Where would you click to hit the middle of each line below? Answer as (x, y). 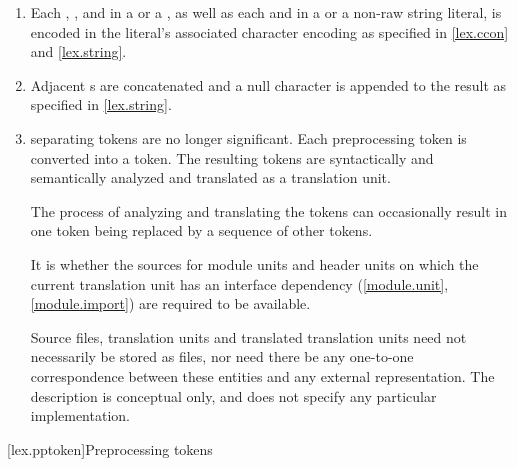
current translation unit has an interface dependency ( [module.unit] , (239, 283)
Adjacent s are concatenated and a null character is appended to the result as (268, 84)
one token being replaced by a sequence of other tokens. (201, 230)
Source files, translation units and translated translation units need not (248, 336)
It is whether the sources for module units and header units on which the (254, 263)
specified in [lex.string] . (101, 104)
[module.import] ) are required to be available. (170, 303)
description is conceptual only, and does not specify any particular (233, 395)
